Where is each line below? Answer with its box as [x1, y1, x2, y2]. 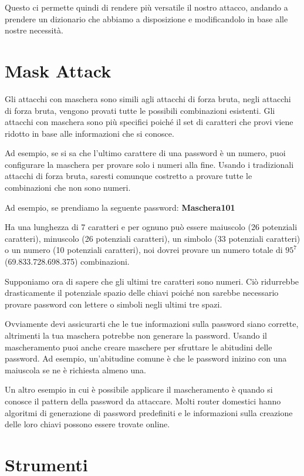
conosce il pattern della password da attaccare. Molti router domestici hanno [5, 394, 281, 407]
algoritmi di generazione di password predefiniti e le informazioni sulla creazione [5, 406, 293, 418]
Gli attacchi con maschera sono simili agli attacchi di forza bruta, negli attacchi [5, 92, 291, 104]
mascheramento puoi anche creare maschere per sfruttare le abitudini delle [5, 340, 272, 353]
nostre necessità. [5, 24, 63, 36]
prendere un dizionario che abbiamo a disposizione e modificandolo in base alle [5, 12, 288, 25]
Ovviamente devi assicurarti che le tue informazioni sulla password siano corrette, [5, 318, 299, 330]
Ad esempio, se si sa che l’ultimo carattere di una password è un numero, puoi [5, 147, 286, 159]
